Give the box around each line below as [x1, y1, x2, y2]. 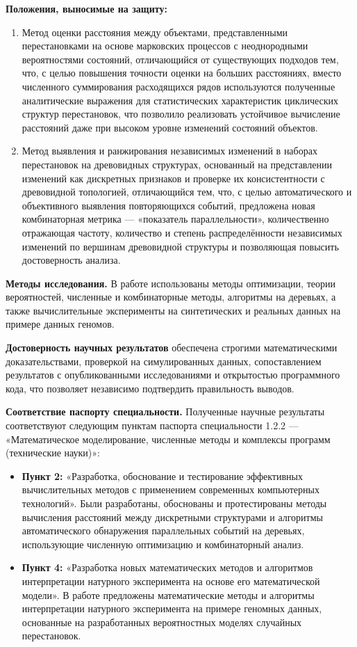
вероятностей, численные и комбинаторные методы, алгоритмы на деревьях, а [6, 289, 336, 304]
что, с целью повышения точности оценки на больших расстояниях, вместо [22, 65, 342, 80]
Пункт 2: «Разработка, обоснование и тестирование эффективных [22, 468, 303, 483]
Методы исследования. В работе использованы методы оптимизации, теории [6, 275, 335, 290]
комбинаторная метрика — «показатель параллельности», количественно [22, 211, 329, 226]
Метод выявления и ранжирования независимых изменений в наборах [22, 143, 317, 158]
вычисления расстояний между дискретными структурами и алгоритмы [22, 509, 323, 524]
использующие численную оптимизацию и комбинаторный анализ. [22, 536, 304, 551]
